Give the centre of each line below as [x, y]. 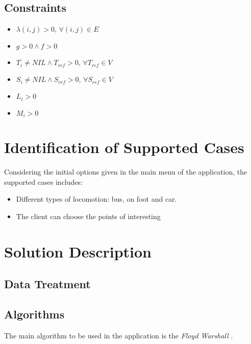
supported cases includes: [43, 181]
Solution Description [78, 251]
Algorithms [34, 314]
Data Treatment [47, 284]
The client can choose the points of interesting [88, 216]
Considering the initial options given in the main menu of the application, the [126, 172]
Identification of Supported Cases [124, 147]
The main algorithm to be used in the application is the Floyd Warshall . [119, 335]
